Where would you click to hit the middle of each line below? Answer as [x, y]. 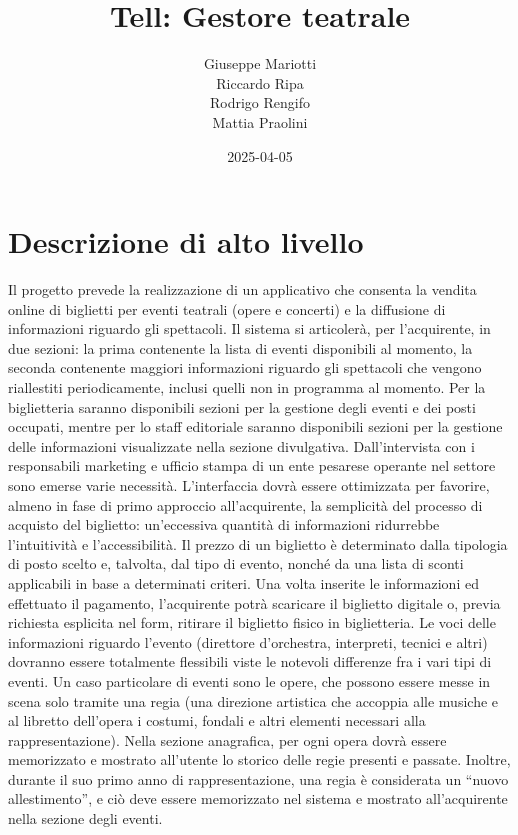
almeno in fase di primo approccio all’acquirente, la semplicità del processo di [245, 504]
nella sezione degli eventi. [85, 818]
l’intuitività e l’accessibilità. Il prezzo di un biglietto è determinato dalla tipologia [258, 543]
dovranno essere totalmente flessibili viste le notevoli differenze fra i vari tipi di [250, 661]
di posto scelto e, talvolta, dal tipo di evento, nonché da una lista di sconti [236, 563]
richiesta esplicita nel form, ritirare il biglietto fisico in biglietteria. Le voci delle [252, 622]
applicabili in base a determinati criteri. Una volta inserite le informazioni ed [243, 582]
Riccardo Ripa [260, 82]
